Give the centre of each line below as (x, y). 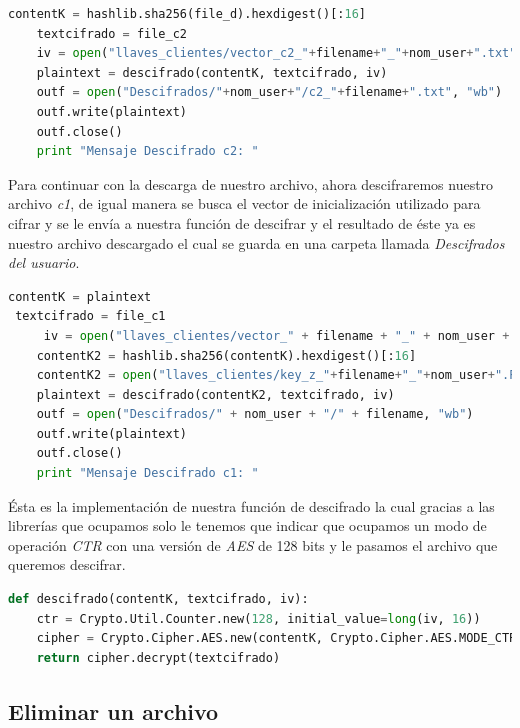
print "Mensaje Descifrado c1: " (147, 473)
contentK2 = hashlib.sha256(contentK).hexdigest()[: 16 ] (226, 355)
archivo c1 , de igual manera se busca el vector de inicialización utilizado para (244, 203)
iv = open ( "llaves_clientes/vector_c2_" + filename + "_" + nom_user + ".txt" (276, 53)
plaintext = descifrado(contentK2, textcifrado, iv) (215, 394)
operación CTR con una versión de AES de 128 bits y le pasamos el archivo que (253, 544)
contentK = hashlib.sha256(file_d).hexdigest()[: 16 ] (187, 14)
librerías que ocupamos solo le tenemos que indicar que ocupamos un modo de (247, 525)
